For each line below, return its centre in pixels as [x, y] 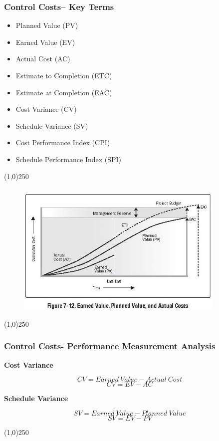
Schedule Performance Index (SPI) [69, 159]
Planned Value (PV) [47, 25]
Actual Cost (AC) [43, 59]
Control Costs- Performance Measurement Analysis [110, 346]
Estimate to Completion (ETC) [64, 75]
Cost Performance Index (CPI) [63, 142]
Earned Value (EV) [45, 42]
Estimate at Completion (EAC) [64, 92]
